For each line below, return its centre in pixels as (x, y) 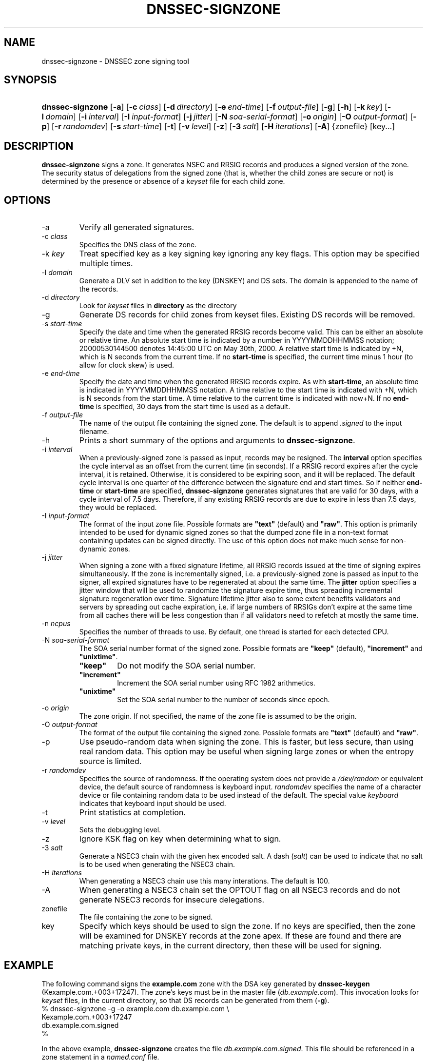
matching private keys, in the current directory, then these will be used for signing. (231, 946)
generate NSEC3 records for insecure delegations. (172, 900)
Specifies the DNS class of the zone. (138, 245)
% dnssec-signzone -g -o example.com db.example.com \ (135, 1008)
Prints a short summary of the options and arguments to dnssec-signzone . (217, 441)
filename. (94, 432)
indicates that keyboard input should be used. (153, 804)
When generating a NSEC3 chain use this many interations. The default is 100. (204, 881)
